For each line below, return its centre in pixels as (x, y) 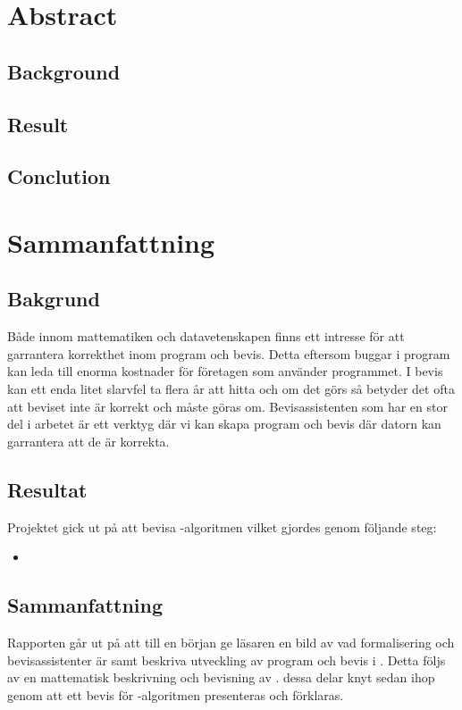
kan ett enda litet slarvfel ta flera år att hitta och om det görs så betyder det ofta (231, 389)
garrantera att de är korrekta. (88, 441)
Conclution (59, 176)
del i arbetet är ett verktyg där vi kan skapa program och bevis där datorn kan (224, 424)
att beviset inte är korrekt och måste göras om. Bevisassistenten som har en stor (227, 406)
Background (64, 71)
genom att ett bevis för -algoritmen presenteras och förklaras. (176, 694)
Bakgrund (54, 299)
